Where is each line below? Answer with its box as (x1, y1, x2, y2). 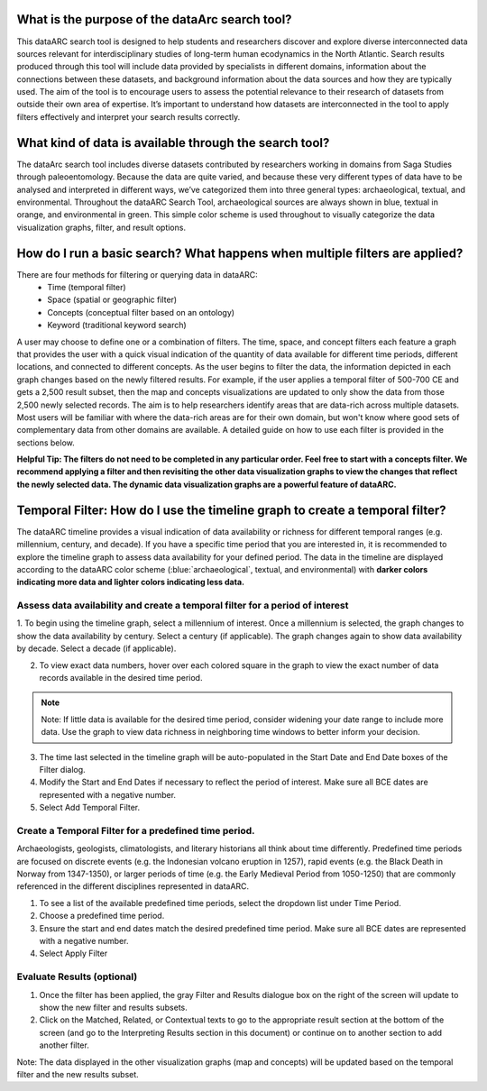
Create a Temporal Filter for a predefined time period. (16, 824, 255, 837)
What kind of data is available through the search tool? (16, 135, 330, 151)
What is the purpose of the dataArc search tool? (16, 12, 292, 27)
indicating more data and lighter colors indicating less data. (16, 577, 245, 588)
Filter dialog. (39, 765, 86, 775)
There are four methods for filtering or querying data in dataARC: (16, 269, 259, 280)
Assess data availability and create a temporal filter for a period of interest (16, 600, 349, 612)
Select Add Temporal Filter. (39, 802, 141, 813)
